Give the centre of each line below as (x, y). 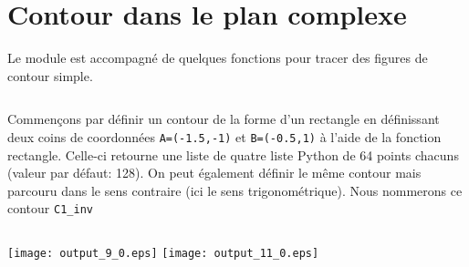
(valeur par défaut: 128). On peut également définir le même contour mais (214, 173)
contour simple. (50, 75)
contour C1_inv (50, 208)
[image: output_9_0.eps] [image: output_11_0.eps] (163, 253)
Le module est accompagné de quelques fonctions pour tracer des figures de (218, 58)
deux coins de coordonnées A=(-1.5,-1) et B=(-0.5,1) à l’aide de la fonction (224, 136)
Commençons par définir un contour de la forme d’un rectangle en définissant (224, 119)
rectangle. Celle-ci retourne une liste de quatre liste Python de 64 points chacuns (233, 154)
